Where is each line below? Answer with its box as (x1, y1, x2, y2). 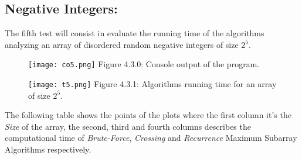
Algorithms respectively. (5, 143, 91, 155)
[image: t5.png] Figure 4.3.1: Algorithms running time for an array (28, 78, 277, 90)
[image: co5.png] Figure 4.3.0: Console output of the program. (28, 58, 260, 70)
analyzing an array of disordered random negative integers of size (5, 38, 239, 50)
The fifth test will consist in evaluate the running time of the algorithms (5, 27, 264, 39)
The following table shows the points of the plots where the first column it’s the (5, 109, 291, 121)
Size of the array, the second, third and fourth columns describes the (5, 120, 251, 132)
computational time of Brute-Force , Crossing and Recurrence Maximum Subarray (5, 132, 297, 144)
